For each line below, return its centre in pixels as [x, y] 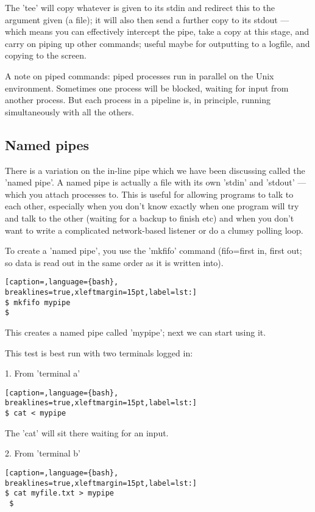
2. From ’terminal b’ [43, 453]
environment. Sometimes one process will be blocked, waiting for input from [147, 88]
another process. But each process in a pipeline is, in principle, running [138, 100]
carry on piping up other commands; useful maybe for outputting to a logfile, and [157, 43]
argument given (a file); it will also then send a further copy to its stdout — [147, 19]
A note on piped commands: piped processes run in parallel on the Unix [140, 75]
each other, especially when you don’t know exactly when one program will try [152, 206]
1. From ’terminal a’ [43, 373]
